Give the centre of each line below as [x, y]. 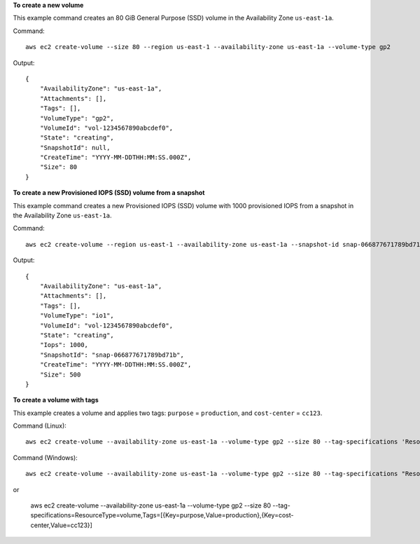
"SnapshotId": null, [75, 148]
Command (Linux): [40, 426]
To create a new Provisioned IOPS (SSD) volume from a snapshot [109, 193]
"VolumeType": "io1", [77, 316]
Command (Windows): [45, 457]
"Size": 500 [60, 374]
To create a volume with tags [56, 400]
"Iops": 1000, [64, 345]
